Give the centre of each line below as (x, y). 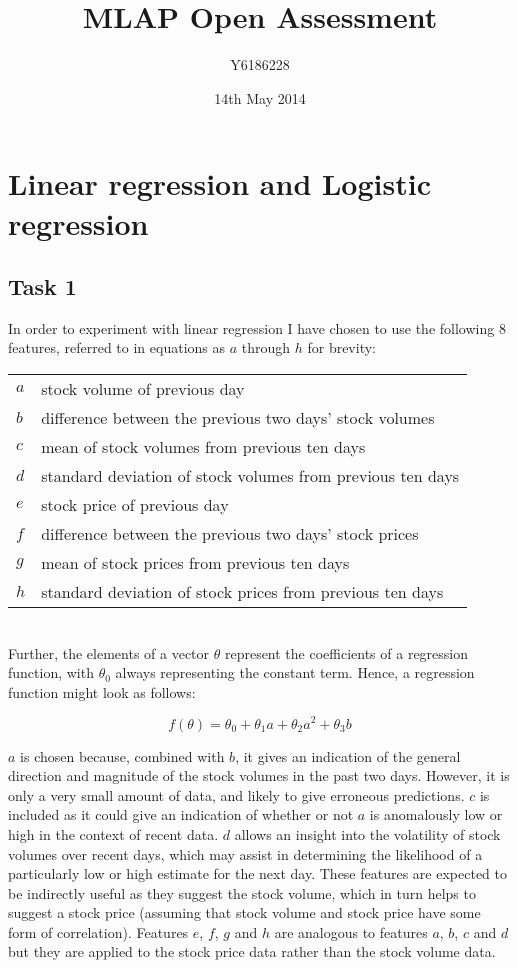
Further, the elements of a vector (109, 652)
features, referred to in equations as (116, 347)
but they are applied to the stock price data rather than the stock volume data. (252, 951)
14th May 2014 (260, 97)
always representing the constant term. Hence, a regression (295, 672)
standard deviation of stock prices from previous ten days (242, 592)
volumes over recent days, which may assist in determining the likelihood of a (245, 853)
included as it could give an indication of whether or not (181, 814)
